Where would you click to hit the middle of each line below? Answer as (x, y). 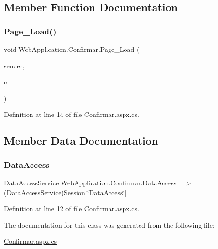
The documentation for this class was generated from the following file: (109, 224)
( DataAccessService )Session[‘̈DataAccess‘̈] (65, 192)
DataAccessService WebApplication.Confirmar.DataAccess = (94, 182)
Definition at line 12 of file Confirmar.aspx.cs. (71, 208)
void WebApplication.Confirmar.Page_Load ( (72, 49)
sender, (14, 65)
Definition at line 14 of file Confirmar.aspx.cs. (71, 114)
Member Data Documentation (81, 141)
